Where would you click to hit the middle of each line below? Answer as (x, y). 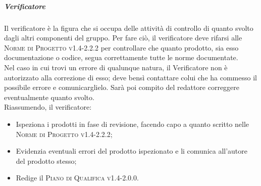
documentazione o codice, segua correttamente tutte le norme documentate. (121, 57)
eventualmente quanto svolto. (49, 97)
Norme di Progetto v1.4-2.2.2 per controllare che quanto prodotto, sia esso (121, 47)
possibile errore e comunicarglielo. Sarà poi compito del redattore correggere (122, 87)
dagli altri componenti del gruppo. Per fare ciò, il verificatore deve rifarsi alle (123, 38)
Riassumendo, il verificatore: (48, 107)
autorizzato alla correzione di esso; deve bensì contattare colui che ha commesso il (130, 77)
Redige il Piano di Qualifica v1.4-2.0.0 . (77, 178)
